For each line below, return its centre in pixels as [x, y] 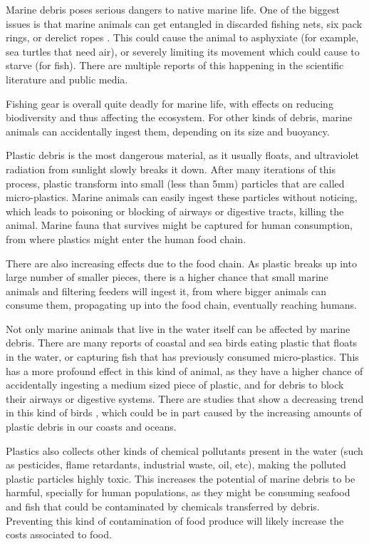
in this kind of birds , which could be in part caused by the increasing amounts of [184, 412]
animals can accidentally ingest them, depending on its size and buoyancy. [168, 131]
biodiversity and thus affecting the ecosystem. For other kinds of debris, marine [179, 117]
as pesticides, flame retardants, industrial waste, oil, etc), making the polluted [176, 465]
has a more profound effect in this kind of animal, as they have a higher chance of [184, 370]
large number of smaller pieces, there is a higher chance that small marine [167, 277]
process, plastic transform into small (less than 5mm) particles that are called [175, 183]
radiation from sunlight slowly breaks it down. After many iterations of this [171, 169]
